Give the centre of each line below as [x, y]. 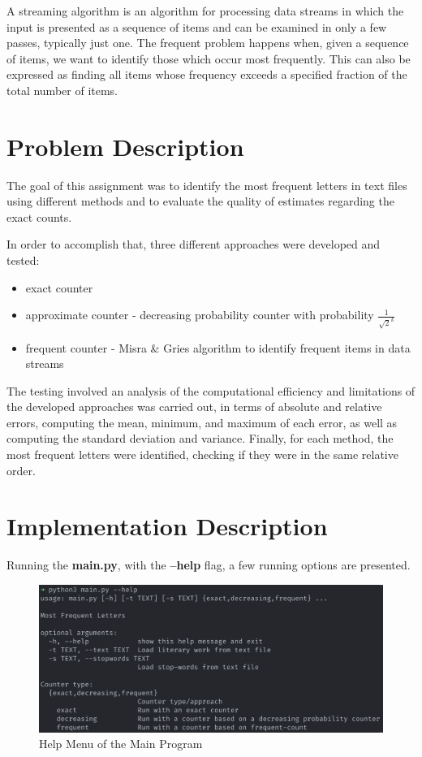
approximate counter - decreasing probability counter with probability [200, 315]
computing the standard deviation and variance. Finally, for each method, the [200, 438]
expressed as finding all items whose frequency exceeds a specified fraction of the [207, 74]
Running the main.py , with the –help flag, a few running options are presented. [209, 565]
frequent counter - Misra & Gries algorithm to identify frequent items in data [218, 347]
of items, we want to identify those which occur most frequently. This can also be [209, 58]
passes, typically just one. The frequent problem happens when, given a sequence [208, 43]
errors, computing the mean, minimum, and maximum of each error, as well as [202, 422]
